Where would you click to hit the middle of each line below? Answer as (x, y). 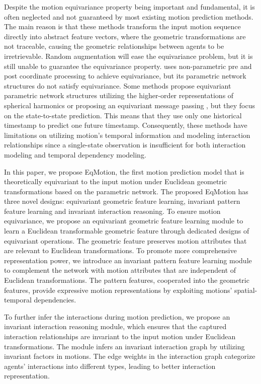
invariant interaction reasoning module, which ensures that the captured (115, 326)
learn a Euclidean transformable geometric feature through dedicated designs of (127, 231)
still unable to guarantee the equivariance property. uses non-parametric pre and (128, 66)
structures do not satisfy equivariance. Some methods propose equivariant (118, 85)
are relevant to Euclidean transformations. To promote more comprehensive (120, 250)
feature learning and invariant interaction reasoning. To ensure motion (112, 211)
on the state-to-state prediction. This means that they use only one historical (123, 115)
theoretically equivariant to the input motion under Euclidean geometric (115, 181)
